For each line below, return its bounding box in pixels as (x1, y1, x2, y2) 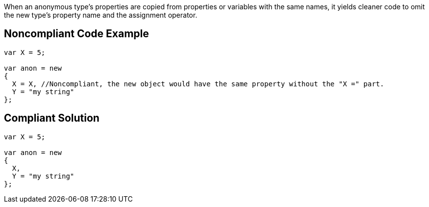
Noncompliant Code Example (4, 27, 149, 40)
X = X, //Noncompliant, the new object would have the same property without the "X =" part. (12, 79, 384, 88)
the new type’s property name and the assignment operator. (4, 11, 198, 19)
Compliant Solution (4, 112, 100, 125)
